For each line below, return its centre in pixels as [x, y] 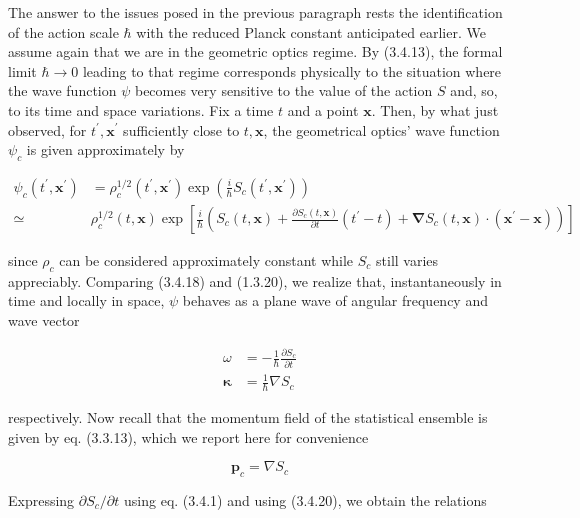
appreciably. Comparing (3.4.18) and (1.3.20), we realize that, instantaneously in [255, 280]
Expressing [41, 500]
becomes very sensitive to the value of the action [283, 90]
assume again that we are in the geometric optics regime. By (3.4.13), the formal [255, 51]
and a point [323, 109]
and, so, [474, 90]
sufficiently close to [181, 129]
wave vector [44, 320]
